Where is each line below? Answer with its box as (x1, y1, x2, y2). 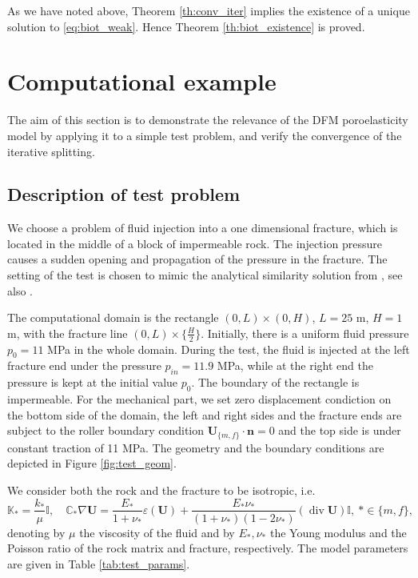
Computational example (7, 65, 277, 98)
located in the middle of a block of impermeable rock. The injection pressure (7, 235, 382, 251)
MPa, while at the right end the (217, 357, 373, 374)
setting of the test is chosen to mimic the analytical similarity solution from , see (7, 267, 403, 283)
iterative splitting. (7, 142, 95, 159)
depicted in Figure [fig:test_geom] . (7, 455, 177, 472)
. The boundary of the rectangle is (191, 374, 360, 391)
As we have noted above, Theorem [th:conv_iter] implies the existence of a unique (7, 2, 410, 18)
